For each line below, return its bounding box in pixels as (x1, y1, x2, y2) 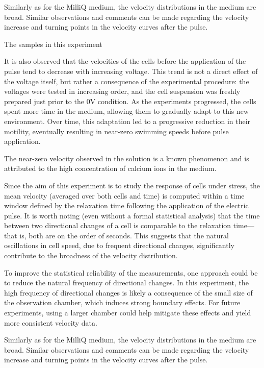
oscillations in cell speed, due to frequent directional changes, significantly (4, 240, 234, 251)
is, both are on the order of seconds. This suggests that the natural (19, 230, 229, 240)
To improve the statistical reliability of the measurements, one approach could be (4, 267, 258, 278)
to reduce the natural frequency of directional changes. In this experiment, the (4, 277, 249, 288)
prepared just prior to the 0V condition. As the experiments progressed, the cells (4, 95, 256, 106)
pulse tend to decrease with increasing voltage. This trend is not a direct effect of (4, 65, 258, 76)
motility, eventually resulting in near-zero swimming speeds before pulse (4, 126, 229, 136)
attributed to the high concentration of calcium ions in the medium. (4, 163, 217, 174)
